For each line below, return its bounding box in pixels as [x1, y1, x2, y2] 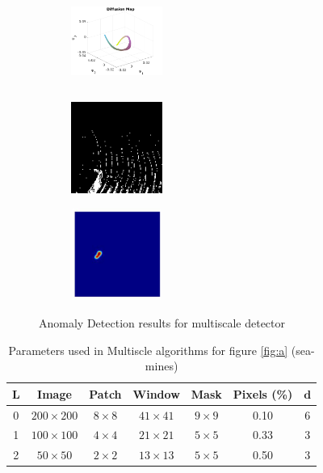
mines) [145, 357, 178, 374]
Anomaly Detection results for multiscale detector [39, 314, 286, 331]
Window [132, 385, 180, 402]
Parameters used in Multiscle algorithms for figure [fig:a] [8, 341, 288, 358]
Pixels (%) [233, 385, 293, 402]
